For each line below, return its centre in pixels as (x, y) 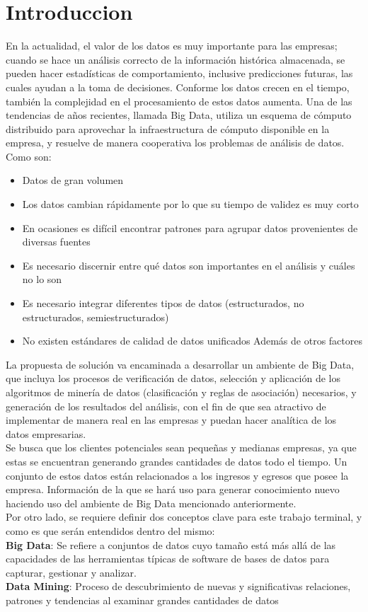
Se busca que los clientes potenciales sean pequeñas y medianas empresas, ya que (181, 448)
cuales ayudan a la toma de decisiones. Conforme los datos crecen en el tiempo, (178, 87)
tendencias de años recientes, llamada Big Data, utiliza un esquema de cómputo (179, 115)
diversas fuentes (56, 242)
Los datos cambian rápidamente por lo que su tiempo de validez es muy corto (190, 204)
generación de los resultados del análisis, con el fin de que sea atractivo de (166, 406)
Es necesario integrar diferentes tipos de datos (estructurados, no (163, 303)
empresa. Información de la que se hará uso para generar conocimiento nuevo (173, 489)
